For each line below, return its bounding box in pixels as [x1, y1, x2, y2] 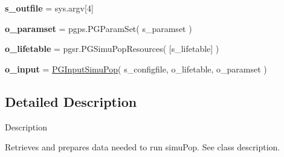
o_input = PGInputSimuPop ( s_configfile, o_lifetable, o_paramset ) [5, 62, 267, 75]
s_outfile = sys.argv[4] [5, 2, 94, 14]
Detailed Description [5, 92, 137, 111]
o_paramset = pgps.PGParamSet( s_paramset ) [5, 22, 192, 34]
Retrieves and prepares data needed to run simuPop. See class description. [5, 141, 280, 153]
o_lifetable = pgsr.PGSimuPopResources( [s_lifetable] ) [5, 42, 219, 55]
